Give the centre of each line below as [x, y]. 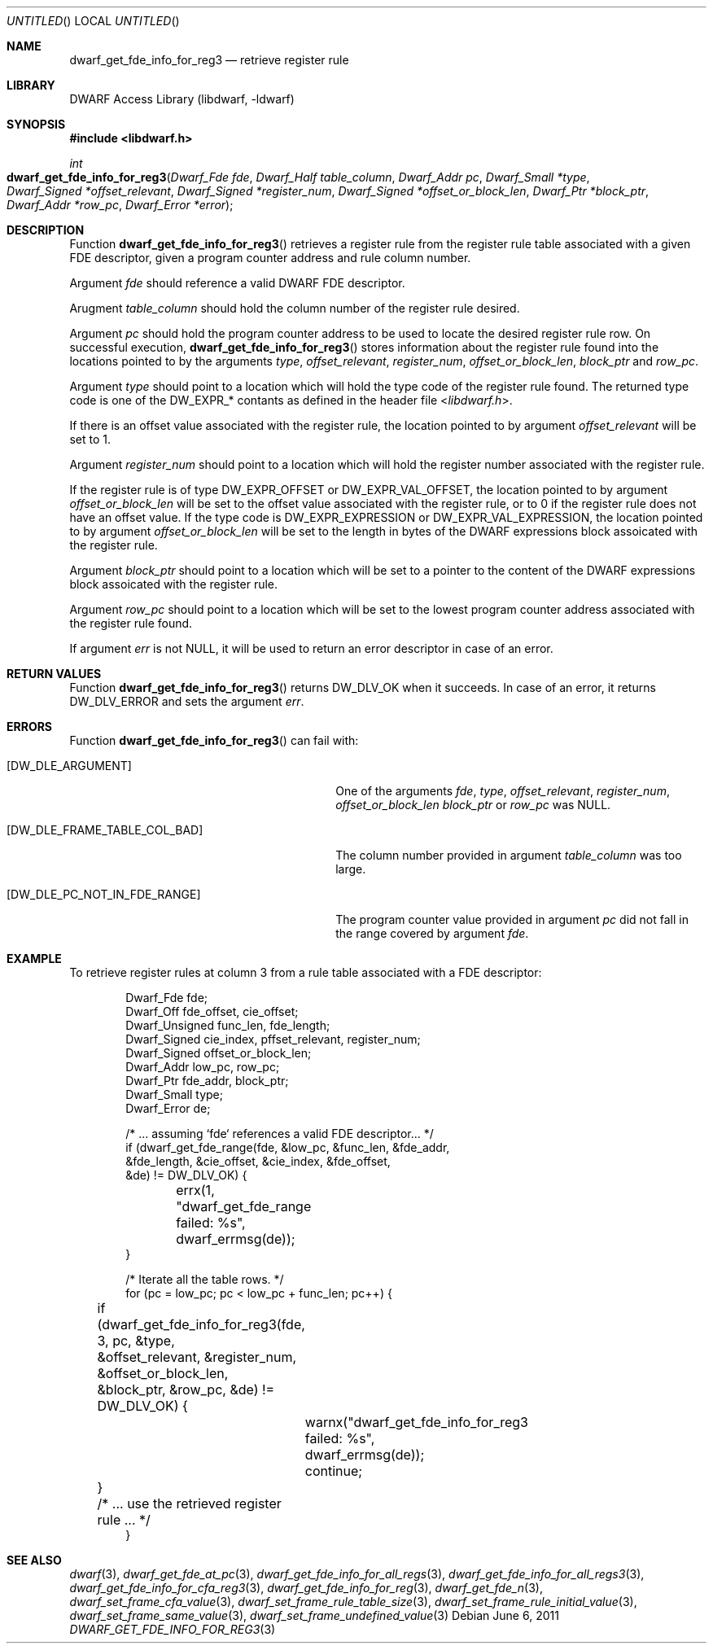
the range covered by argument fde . [432, 933]
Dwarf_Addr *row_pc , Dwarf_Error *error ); [120, 205]
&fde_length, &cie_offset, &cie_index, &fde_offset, [258, 1161]
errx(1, [195, 1190]
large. [351, 869]
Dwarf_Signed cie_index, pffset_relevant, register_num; [273, 1039]
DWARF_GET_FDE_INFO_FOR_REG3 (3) [173, 1629]
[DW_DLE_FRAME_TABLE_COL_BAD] [105, 830]
